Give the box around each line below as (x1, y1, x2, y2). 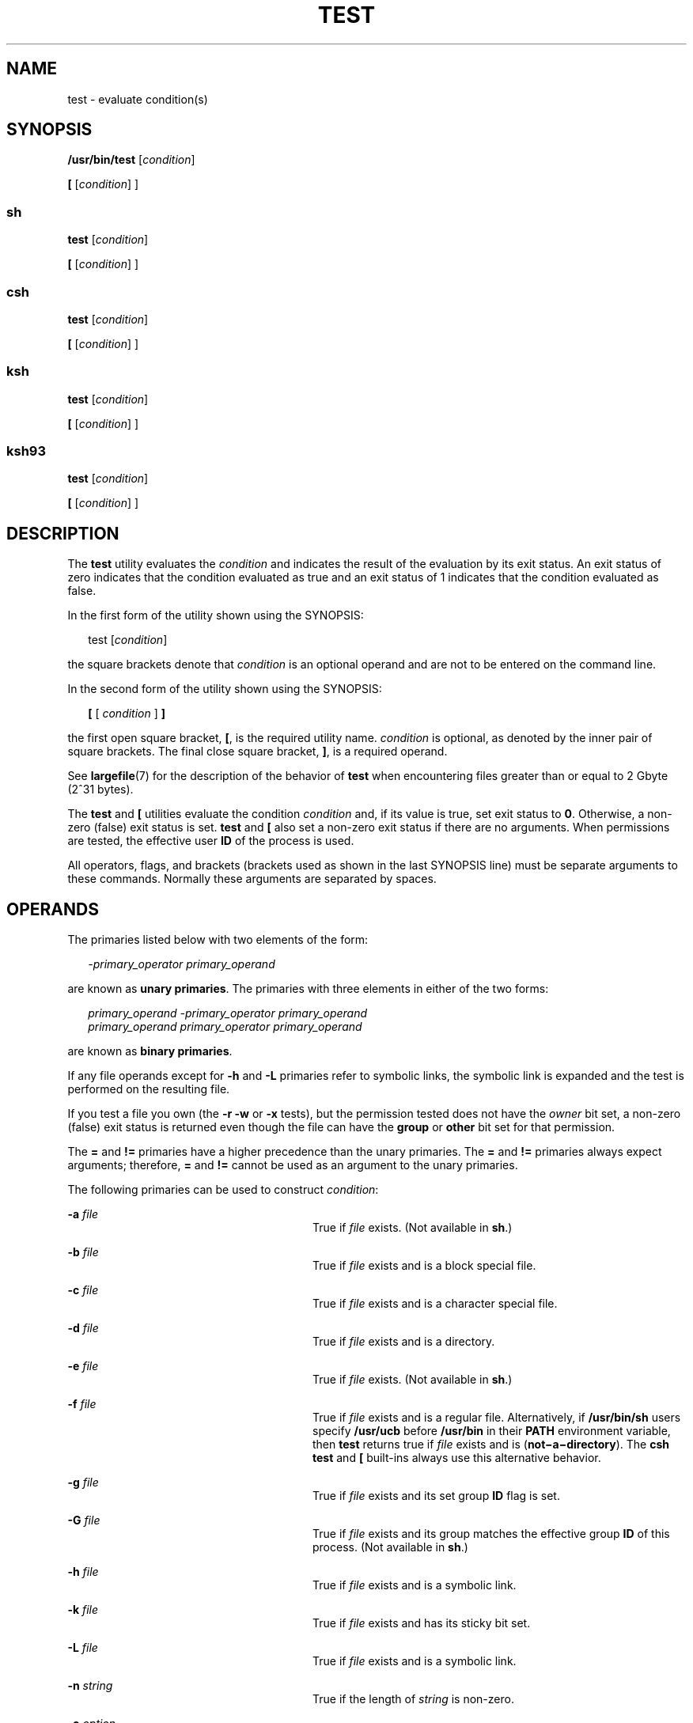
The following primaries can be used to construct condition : (67, 1183, 379, 1197)
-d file (67, 1321, 99, 1335)
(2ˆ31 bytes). (67, 782, 134, 797)
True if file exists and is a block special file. (312, 1259, 536, 1273)
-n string (67, 1679, 113, 1693)
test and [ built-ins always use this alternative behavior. (312, 1451, 601, 1465)
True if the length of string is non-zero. (312, 1692, 514, 1706)
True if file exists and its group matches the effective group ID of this (312, 1527, 670, 1541)
